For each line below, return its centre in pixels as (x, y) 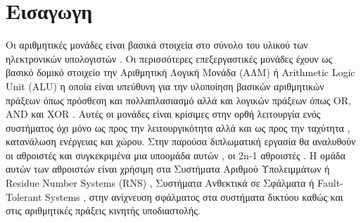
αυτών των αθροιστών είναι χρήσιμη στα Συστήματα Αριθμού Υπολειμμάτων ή (168, 169)
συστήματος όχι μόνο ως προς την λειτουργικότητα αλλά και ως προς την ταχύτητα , (178, 127)
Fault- (330, 183)
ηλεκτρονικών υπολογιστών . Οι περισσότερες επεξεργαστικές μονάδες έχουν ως (169, 58)
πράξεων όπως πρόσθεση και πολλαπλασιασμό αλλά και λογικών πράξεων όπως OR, (178, 100)
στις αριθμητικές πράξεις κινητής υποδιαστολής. (103, 210)
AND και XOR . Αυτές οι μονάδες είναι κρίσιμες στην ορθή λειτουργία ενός (163, 114)
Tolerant (24, 196)
